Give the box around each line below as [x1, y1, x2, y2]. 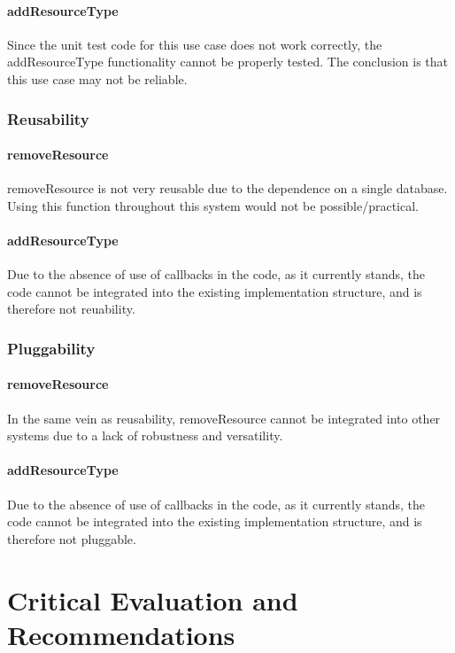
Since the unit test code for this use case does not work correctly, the [7, 35, 382, 53]
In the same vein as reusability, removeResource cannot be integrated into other [7, 408, 441, 427]
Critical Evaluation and [7, 581, 298, 618]
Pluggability [7, 337, 96, 359]
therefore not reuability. [7, 299, 135, 318]
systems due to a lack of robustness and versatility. [7, 426, 283, 445]
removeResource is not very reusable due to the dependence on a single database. [7, 179, 448, 198]
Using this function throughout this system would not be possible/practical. [7, 196, 419, 214]
